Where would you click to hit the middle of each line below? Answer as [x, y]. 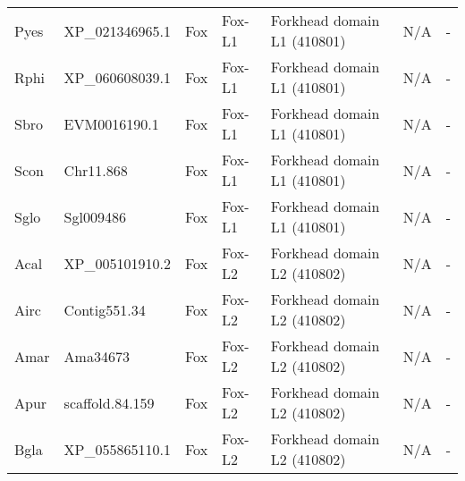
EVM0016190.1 [111, 123]
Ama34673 [97, 356]
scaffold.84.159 [109, 402]
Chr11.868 [96, 170]
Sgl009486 [95, 216]
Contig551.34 [105, 309]
